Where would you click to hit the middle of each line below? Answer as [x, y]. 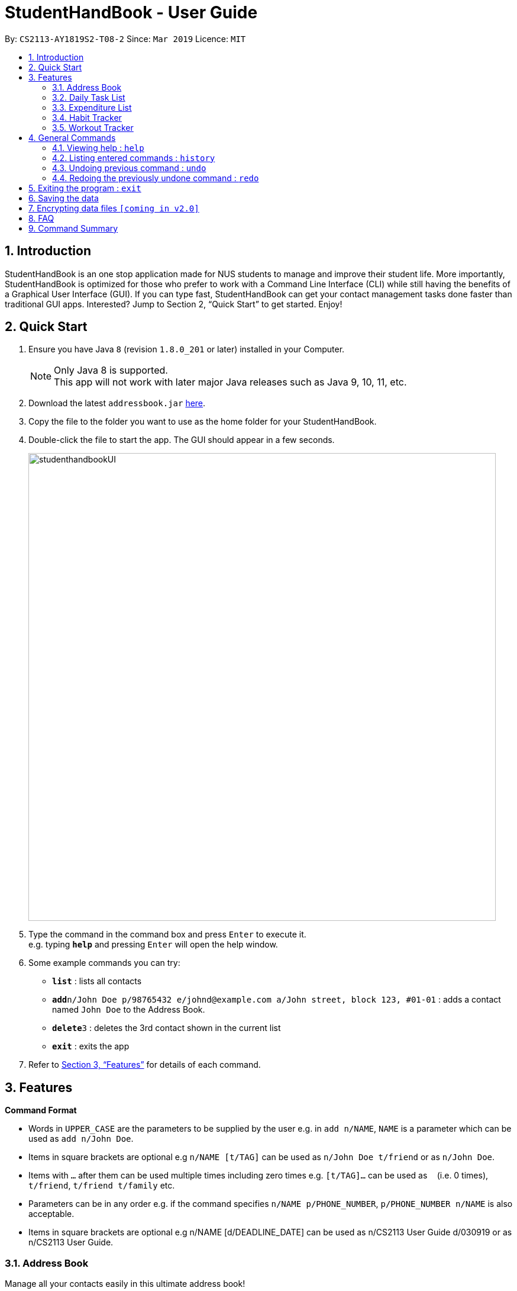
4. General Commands [72, 137]
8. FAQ [41, 218]
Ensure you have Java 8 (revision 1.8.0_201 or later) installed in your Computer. [187, 349]
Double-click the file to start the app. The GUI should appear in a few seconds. [182, 440]
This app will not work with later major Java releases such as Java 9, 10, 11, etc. [230, 382]
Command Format [41, 1110]
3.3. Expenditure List [92, 107]
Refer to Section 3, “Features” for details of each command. [145, 1065]
